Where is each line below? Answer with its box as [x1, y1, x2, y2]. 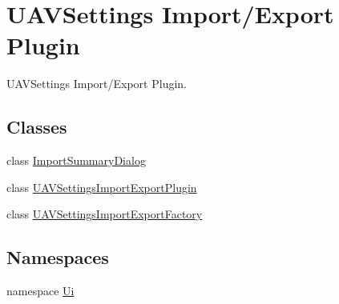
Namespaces [6, 245, 109, 270]
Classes [6, 114, 67, 139]
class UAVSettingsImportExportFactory [6, 206, 203, 222]
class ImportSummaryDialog [6, 152, 146, 169]
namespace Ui [6, 282, 75, 299]
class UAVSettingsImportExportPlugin [6, 178, 197, 195]
